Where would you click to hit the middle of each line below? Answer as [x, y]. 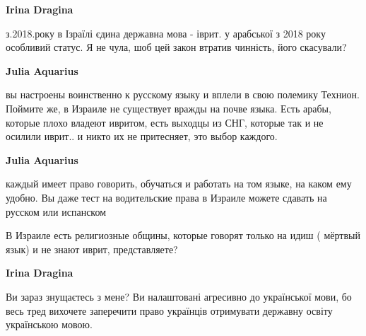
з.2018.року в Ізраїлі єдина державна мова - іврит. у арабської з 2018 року [166, 33]
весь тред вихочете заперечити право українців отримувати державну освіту [169, 310]
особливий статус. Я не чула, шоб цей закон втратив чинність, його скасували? [176, 47]
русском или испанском [56, 211]
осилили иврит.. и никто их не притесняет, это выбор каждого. [142, 136]
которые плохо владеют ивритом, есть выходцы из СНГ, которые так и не [165, 122]
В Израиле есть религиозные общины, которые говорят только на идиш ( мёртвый [183, 235]
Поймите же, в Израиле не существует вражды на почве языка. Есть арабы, [169, 108]
